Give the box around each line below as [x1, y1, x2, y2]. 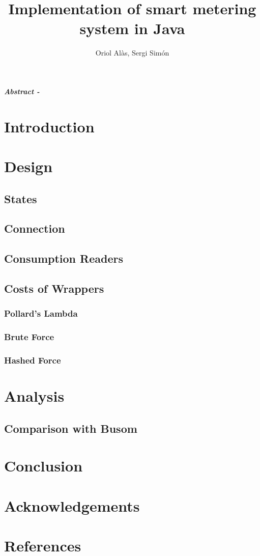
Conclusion [4, 455, 83, 476]
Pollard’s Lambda [4, 307, 78, 320]
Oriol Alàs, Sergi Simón [95, 47, 169, 58]
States [4, 190, 37, 206]
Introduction [4, 116, 95, 136]
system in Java [79, 18, 185, 39]
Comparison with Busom [4, 420, 137, 436]
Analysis [4, 385, 65, 406]
